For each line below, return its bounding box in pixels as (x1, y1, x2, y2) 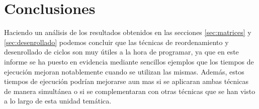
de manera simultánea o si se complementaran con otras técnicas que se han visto (4, 85, 255, 96)
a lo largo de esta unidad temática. (4, 95, 112, 106)
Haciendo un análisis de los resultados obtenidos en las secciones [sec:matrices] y (4, 27, 251, 37)
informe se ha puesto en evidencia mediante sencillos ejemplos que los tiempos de (4, 56, 254, 66)
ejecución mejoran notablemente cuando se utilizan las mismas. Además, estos (4, 66, 244, 76)
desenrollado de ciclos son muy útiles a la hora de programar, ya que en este (4, 46, 239, 57)
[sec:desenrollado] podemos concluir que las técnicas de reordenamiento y (4, 36, 229, 47)
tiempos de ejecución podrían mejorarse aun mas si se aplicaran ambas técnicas (4, 76, 248, 86)
